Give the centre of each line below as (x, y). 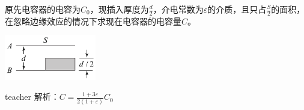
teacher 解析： (32, 97)
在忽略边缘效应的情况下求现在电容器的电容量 (93, 21)
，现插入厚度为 (119, 9)
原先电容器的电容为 (43, 9)
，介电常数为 (178, 9)
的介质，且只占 (237, 9)
